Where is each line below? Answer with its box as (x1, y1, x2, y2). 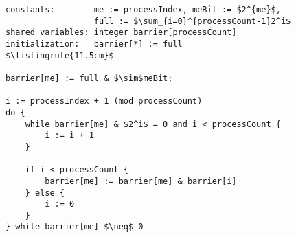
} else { (25, 188, 65, 198)
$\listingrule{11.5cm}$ (5, 50, 114, 60)
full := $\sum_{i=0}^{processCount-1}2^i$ (93, 16, 291, 26)
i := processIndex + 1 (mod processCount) (5, 96, 203, 106)
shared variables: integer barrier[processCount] (5, 27, 237, 38)
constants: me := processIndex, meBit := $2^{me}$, (5, 5, 281, 14)
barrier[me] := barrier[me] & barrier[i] (45, 176, 237, 186)
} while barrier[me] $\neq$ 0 (5, 222, 144, 232)
